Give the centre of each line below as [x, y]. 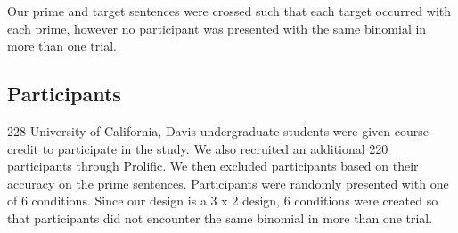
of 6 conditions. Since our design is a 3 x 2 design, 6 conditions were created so [223, 201]
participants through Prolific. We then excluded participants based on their [213, 166]
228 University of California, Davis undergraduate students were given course [218, 130]
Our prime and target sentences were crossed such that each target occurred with [229, 11]
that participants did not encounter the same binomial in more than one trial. [220, 217]
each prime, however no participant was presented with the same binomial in [217, 28]
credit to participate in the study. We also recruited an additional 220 [198, 148]
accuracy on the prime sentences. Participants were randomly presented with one [228, 183]
